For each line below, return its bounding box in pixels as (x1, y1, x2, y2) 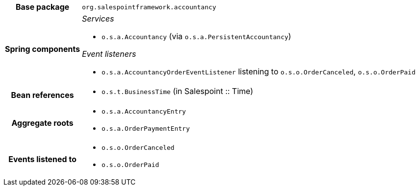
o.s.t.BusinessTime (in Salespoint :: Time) (101, 86, 253, 96)
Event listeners (82, 49, 136, 59)
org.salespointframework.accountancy (82, 3, 217, 11)
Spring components (5, 44, 80, 54)
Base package (15, 2, 70, 12)
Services (82, 14, 114, 24)
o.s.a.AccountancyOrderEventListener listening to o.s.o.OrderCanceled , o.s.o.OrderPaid (101, 67, 416, 76)
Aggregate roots (11, 118, 74, 128)
